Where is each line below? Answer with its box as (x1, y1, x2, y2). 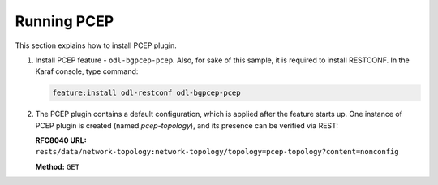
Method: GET (35, 161, 80, 171)
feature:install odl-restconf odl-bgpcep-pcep (52, 88, 241, 97)
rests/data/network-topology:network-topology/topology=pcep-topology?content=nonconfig (35, 147, 399, 157)
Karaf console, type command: (35, 67, 139, 76)
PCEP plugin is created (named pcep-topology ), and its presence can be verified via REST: (35, 120, 339, 130)
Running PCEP (15, 12, 114, 30)
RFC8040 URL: (35, 136, 87, 145)
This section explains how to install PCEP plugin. (15, 41, 178, 50)
